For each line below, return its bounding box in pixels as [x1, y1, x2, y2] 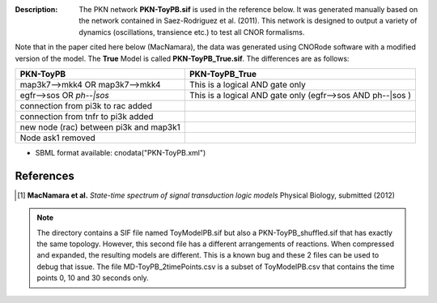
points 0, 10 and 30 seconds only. [36, 273, 149, 283]
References [15, 169, 74, 182]
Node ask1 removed [19, 132, 96, 143]
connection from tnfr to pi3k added [19, 110, 154, 122]
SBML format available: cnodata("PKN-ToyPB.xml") [35, 147, 206, 157]
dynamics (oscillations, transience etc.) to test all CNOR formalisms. [78, 27, 305, 36]
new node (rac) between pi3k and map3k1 [19, 122, 181, 133]
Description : [15, 5, 58, 14]
